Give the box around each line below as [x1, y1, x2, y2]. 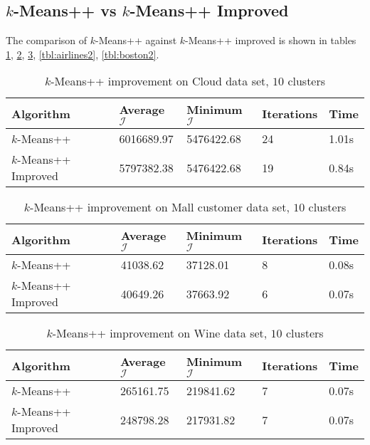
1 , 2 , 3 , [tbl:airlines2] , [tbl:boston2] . [6, 46, 159, 61]
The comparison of [6, 33, 88, 48]
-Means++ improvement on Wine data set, [52, 325, 268, 342]
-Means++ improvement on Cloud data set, [51, 73, 269, 90]
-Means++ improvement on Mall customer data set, [30, 199, 290, 216]
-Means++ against [95, 33, 177, 48]
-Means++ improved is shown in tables [185, 33, 356, 48]
